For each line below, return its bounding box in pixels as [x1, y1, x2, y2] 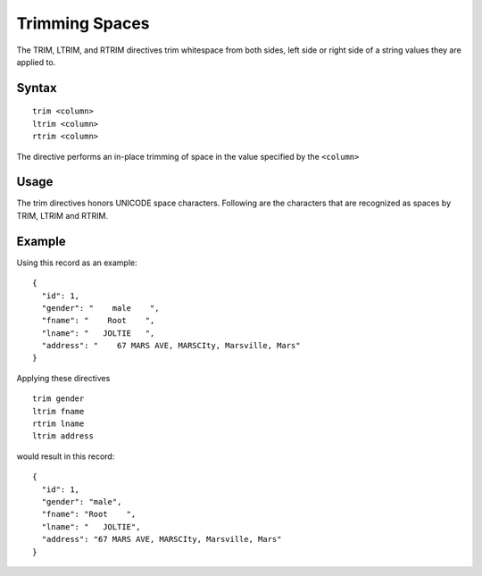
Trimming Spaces [16, 13, 151, 33]
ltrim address [32, 431, 94, 441]
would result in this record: [16, 451, 115, 462]
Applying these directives [16, 372, 111, 383]
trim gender [32, 394, 85, 404]
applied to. [16, 56, 56, 67]
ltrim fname [32, 406, 85, 416]
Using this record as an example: [16, 257, 137, 268]
